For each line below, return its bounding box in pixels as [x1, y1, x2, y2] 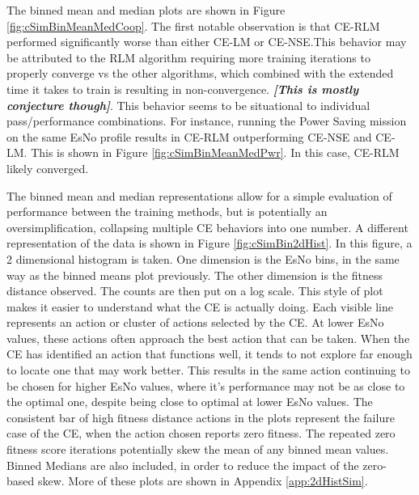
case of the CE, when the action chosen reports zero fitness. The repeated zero [6, 425, 396, 442]
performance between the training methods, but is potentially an [6, 203, 328, 220]
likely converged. [6, 159, 89, 176]
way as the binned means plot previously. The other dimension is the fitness [6, 266, 383, 283]
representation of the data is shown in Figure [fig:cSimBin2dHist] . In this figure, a [6, 235, 413, 252]
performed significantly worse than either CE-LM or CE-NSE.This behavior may [6, 33, 407, 50]
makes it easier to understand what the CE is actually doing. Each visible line [6, 298, 394, 315]
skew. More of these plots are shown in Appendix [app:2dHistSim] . [37, 472, 368, 489]
